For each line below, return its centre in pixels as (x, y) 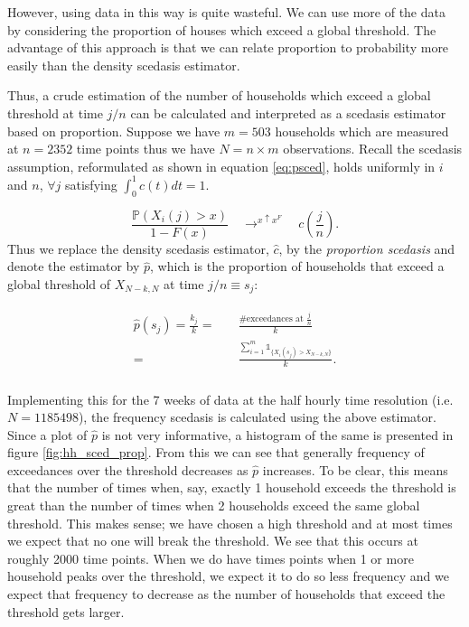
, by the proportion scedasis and (367, 248)
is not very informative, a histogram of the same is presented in (277, 434)
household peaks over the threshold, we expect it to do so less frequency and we (228, 576)
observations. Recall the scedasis (373, 149)
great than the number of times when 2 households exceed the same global (214, 505)
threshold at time (55, 112)
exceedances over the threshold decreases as (128, 469)
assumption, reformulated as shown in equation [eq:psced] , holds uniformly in (221, 166)
